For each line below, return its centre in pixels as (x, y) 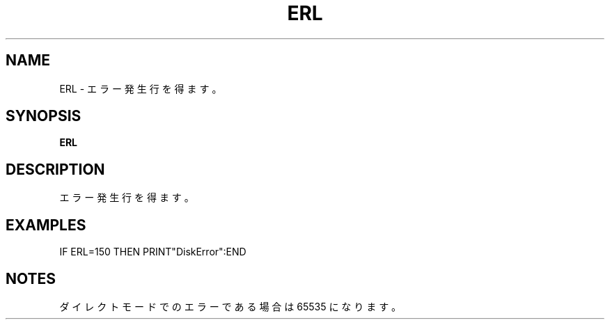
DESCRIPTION (55, 169)
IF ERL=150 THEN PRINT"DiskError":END (153, 252)
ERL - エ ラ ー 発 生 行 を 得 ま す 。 (141, 88)
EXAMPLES (46, 225)
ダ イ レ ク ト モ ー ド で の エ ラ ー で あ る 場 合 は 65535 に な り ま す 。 (230, 306)
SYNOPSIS (44, 116)
